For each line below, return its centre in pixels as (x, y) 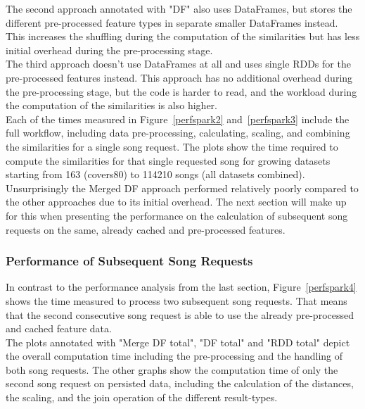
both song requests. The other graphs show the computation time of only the (172, 369)
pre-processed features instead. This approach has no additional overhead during (179, 77)
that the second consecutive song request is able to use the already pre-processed (180, 314)
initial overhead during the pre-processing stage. (109, 50)
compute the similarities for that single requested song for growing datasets (168, 160)
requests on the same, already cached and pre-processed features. (146, 229)
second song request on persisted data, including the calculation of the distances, (180, 383)
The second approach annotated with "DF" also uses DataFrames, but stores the (179, 8)
